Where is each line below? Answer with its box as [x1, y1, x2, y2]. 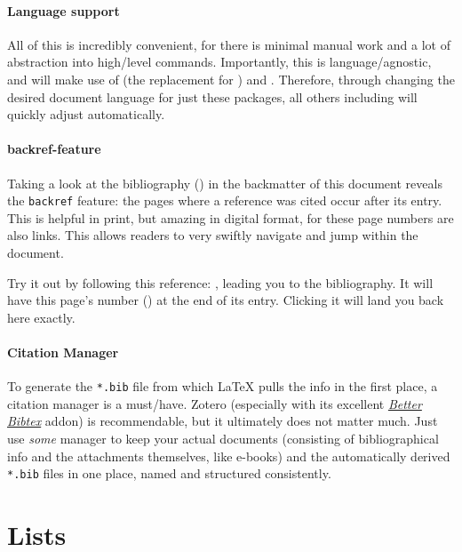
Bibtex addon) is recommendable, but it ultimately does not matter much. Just [7, 412, 438, 430]
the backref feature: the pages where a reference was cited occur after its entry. [7, 191, 442, 210]
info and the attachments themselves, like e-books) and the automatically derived [7, 446, 450, 465]
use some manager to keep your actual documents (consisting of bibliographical [7, 429, 439, 448]
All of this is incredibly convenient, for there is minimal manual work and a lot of [7, 35, 450, 53]
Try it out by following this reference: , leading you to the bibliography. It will [7, 273, 434, 292]
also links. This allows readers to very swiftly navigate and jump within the [7, 226, 418, 244]
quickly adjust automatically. [7, 105, 165, 124]
